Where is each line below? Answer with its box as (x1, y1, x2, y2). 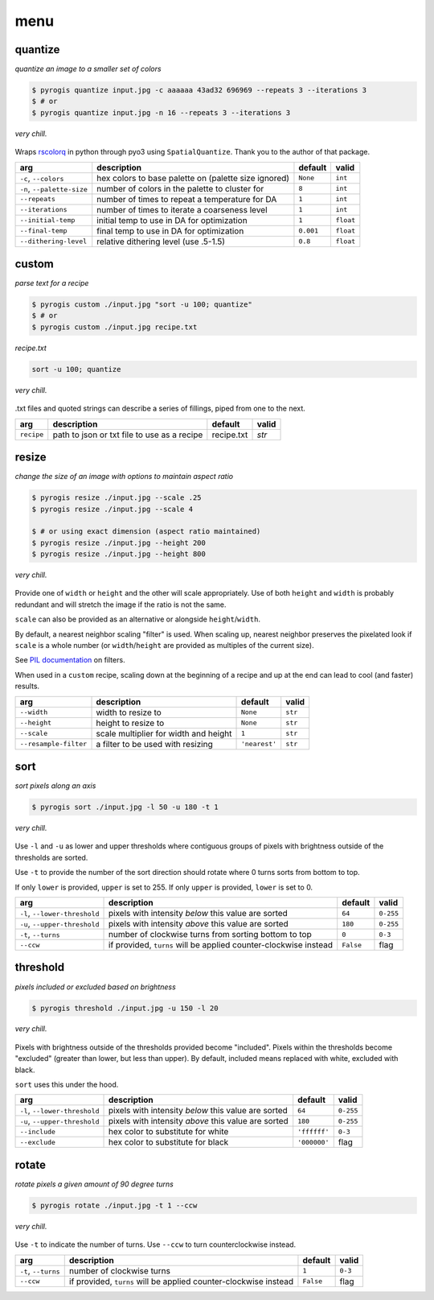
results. (14, 681, 40, 691)
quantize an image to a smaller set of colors (14, 64, 162, 74)
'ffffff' (297, 1127, 330, 1136)
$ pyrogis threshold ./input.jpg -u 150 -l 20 (31, 1003, 219, 1013)
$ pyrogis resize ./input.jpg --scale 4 (31, 504, 193, 514)
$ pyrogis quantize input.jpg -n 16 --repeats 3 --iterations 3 (31, 108, 291, 117)
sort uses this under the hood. (14, 1079, 119, 1090)
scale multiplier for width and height (96, 728, 232, 739)
